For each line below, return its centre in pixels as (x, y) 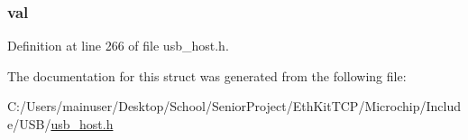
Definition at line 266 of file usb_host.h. (118, 46)
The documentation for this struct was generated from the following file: (207, 75)
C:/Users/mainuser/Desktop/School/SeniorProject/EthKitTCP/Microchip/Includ (234, 106)
